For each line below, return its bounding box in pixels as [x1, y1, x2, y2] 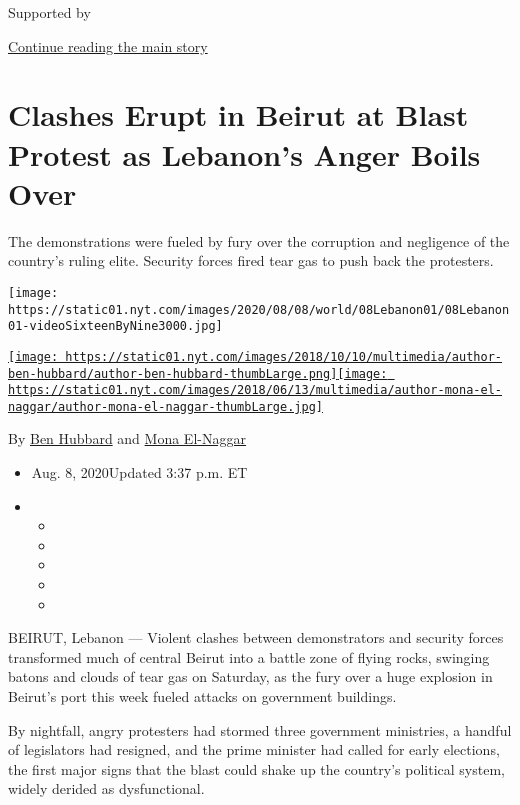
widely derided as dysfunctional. [8, 778, 205, 799]
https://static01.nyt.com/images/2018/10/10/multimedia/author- [65, 349, 502, 364]
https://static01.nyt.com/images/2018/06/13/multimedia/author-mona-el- [8, 383, 502, 398]
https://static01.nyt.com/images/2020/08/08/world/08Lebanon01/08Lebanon [8, 302, 510, 317]
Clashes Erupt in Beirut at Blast [8, 94, 469, 135]
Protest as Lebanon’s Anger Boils [8, 133, 481, 174]
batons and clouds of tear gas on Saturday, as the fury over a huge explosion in [8, 666, 493, 687]
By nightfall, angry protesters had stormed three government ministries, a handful [8, 719, 512, 740]
